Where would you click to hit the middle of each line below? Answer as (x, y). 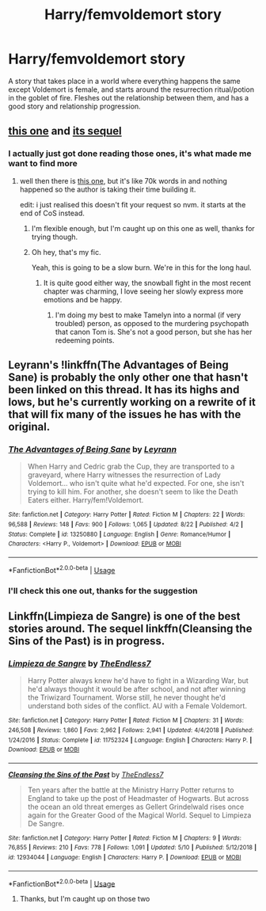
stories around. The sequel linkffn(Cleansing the (130, 628)
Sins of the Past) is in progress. (87, 641)
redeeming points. (85, 340)
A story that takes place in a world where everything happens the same (124, 81)
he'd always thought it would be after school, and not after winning (137, 689)
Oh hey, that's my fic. (66, 252)
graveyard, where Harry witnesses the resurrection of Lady (124, 475)
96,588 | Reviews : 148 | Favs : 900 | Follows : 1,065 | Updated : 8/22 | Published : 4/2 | (126, 524)
